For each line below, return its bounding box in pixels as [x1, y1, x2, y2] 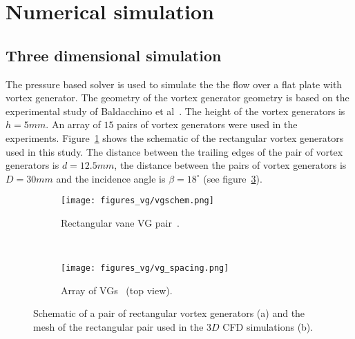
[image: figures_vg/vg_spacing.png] [61, 263, 229, 274]
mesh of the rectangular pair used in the [33, 320, 204, 334]
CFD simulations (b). [222, 320, 314, 334]
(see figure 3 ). [203, 171, 262, 185]
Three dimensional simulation [6, 44, 222, 65]
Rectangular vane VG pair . [61, 215, 180, 229]
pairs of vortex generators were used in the [117, 117, 298, 132]
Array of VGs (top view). [61, 282, 173, 297]
